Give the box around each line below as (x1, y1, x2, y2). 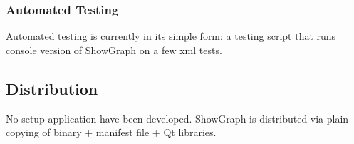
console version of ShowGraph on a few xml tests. (6, 42, 222, 57)
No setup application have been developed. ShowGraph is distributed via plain (6, 110, 349, 125)
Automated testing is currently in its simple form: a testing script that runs (6, 29, 336, 43)
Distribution (6, 77, 98, 99)
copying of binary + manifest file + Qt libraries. (6, 125, 217, 140)
